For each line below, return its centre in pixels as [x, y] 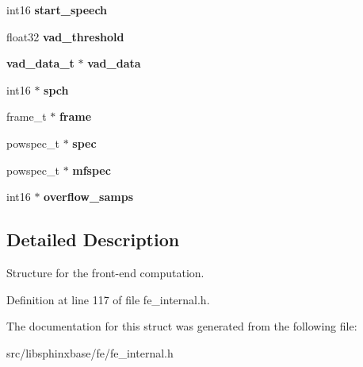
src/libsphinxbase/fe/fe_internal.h [90, 352]
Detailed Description [93, 240]
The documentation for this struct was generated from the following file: [182, 326]
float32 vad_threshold [65, 36]
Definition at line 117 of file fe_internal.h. [108, 299]
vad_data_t [40, 63]
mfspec [92, 170]
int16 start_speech [57, 10]
